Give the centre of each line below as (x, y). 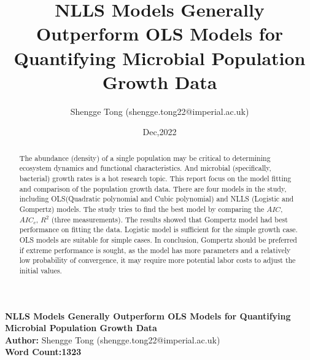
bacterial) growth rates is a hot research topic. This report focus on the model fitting (155, 178)
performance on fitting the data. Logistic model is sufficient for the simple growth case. (158, 229)
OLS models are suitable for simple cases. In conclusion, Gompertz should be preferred (158, 239)
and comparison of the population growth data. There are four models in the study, (153, 188)
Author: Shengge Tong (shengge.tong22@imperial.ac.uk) (113, 339)
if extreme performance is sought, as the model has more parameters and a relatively (155, 250)
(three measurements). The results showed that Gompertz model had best (169, 219)
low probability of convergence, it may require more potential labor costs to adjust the (157, 260)
